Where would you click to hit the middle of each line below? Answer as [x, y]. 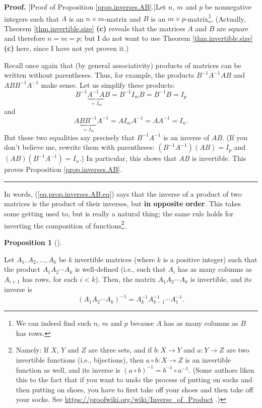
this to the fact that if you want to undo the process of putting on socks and [134, 380]
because [142, 323]
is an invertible [208, 360]
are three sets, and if [120, 350]
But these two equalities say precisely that [70, 137]
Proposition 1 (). [33, 242]
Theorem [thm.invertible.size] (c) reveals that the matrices [95, 28]
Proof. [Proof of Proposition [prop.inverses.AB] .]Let [85, 7]
